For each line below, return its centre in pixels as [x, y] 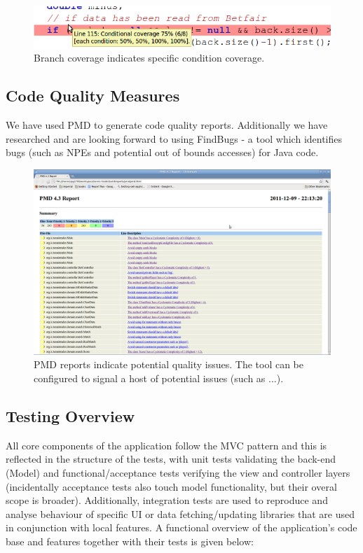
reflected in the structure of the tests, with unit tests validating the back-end [171, 459]
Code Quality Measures [93, 96]
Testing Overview [70, 415]
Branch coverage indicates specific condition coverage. [149, 58]
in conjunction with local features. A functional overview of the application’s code [181, 527]
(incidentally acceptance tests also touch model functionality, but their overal [171, 486]
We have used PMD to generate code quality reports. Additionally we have [167, 124]
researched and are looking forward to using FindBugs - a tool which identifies [174, 138]
